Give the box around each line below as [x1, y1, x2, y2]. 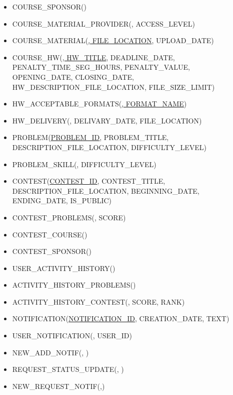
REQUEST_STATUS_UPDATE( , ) [12, 364, 124, 374]
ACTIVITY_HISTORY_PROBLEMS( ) [12, 280, 136, 290]
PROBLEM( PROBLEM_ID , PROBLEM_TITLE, [12, 132, 169, 143]
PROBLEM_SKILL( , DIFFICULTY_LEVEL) [12, 159, 156, 169]
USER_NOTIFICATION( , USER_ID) [12, 330, 132, 341]
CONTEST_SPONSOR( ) [12, 246, 91, 256]
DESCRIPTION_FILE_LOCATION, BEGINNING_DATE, [12, 185, 199, 196]
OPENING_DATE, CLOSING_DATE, [12, 71, 134, 82]
